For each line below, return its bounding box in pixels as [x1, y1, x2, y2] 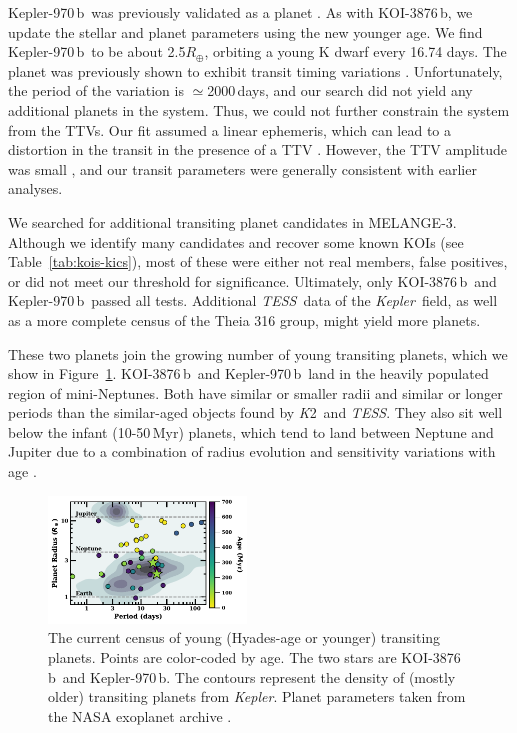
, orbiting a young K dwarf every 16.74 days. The [204, 41, 507, 62]
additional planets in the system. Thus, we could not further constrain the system [8, 99, 510, 120]
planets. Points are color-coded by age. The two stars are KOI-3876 [48, 647, 461, 668]
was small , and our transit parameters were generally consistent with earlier [8, 158, 477, 179]
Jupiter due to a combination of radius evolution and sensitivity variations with [8, 441, 496, 462]
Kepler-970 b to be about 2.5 [8, 41, 186, 62]
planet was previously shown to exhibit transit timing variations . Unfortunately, [8, 60, 503, 81]
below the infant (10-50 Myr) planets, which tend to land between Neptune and [8, 421, 494, 442]
